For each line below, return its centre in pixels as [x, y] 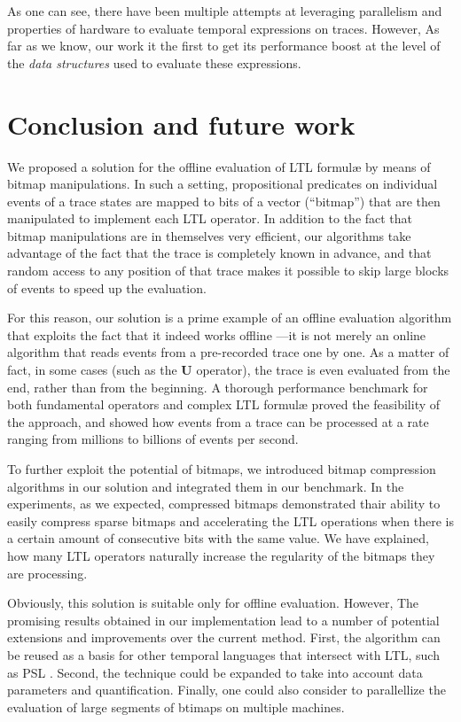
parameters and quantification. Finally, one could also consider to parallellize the [227, 690]
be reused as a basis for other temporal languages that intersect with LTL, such [223, 654]
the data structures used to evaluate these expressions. [154, 62]
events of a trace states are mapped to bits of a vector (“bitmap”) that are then [224, 201]
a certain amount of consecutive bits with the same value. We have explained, [218, 538]
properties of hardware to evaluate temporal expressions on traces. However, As [223, 28]
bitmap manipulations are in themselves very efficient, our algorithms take [209, 235]
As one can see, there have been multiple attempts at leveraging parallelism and [225, 11]
